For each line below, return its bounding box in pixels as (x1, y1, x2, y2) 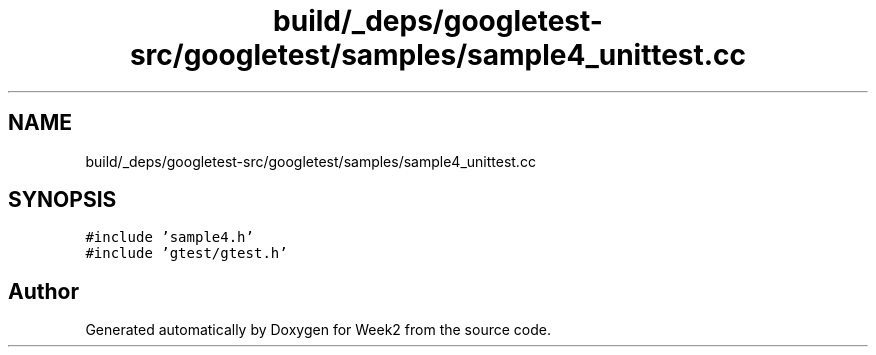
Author (8, 278, 79, 304)
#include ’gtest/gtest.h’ (85, 245, 288, 262)
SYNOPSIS (8, 187, 117, 213)
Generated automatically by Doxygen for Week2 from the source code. (85, 321, 551, 339)
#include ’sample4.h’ (85, 229, 254, 246)
